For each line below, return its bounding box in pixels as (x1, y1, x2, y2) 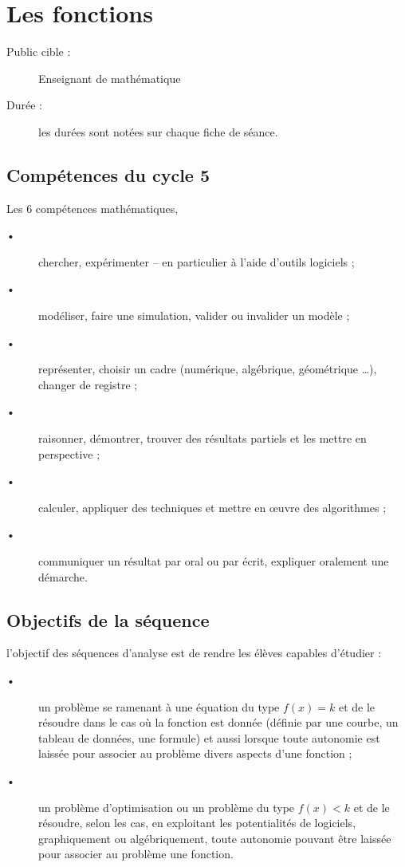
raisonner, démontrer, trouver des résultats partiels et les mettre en (38, 430, 367, 447)
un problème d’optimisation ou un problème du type (38, 798, 295, 815)
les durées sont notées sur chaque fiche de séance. (38, 123, 278, 140)
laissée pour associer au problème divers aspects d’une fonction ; (38, 745, 352, 762)
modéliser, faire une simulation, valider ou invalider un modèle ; (38, 307, 350, 324)
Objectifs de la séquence (6, 607, 210, 632)
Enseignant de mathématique (38, 69, 181, 86)
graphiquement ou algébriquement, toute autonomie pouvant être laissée (38, 830, 391, 846)
